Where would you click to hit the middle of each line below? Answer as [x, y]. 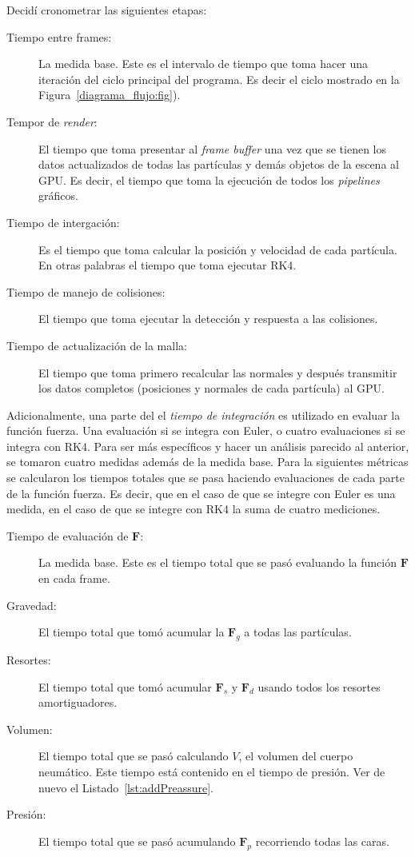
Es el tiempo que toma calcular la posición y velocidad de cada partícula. [218, 249]
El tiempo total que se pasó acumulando [137, 841]
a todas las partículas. [298, 632]
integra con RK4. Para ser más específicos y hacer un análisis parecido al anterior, [208, 446]
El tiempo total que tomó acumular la [132, 632]
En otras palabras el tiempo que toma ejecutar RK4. [168, 265]
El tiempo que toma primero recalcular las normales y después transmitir [218, 372]
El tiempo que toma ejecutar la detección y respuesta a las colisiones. [208, 319]
